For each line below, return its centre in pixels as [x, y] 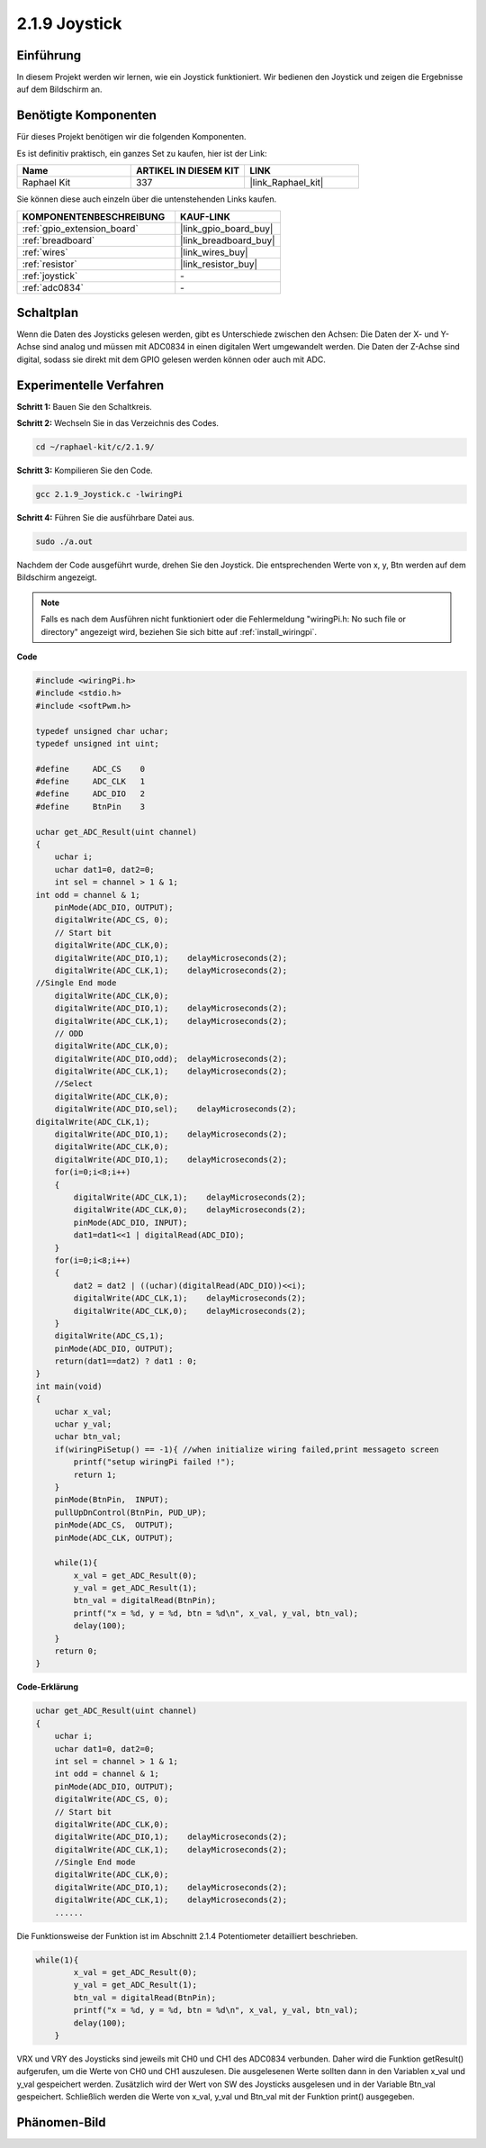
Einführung [49, 55]
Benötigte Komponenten [87, 116]
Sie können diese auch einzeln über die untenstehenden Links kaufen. [147, 199]
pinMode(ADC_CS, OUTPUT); [114, 1525]
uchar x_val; [83, 1411]
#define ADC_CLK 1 [90, 782]
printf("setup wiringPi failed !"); [154, 1462]
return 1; [95, 1474]
